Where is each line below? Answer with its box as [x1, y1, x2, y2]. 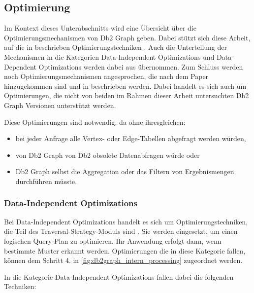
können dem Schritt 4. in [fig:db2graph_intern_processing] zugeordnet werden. [4, 255, 243, 265]
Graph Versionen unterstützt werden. [4, 100, 116, 110]
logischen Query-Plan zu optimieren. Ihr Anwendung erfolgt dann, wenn [4, 235, 222, 246]
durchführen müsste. [15, 176, 77, 186]
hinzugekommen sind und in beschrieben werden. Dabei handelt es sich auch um [4, 80, 247, 91]
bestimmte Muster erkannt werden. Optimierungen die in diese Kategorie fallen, [4, 245, 246, 256]
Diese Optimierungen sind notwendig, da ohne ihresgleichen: [4, 116, 186, 127]
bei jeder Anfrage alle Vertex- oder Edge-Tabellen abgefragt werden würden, [15, 133, 246, 144]
